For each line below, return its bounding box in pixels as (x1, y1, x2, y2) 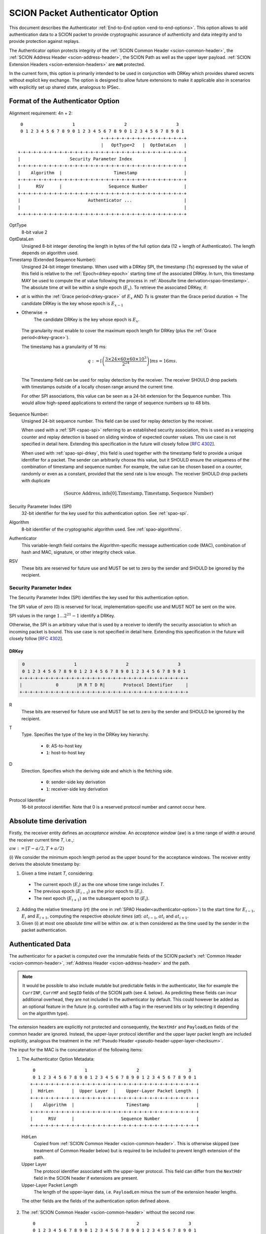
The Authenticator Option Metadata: (21, 1056, 95, 1062)
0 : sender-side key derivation (46, 779, 106, 785)
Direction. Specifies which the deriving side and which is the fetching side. (21, 768, 173, 773)
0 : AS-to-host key (46, 743, 82, 749)
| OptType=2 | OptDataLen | (100, 142, 187, 148)
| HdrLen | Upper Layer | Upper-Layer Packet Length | (30, 1088, 199, 1094)
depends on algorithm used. (21, 250, 79, 256)
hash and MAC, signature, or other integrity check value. (21, 549, 136, 555)
